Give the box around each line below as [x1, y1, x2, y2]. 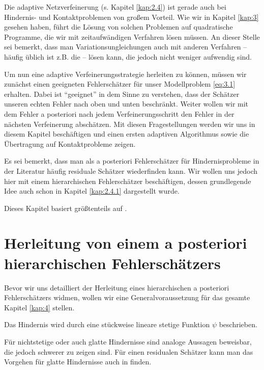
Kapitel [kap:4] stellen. [4, 302, 75, 312]
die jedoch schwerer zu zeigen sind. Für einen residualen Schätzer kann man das [4, 346, 253, 357]
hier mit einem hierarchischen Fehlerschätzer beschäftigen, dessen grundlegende [4, 175, 251, 186]
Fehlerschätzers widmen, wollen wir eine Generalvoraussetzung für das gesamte [4, 292, 250, 303]
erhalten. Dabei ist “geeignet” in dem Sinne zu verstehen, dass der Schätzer [4, 88, 240, 99]
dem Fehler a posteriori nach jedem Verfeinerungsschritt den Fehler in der [4, 108, 234, 119]
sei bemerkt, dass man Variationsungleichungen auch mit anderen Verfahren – [4, 41, 247, 52]
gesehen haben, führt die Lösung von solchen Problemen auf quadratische [4, 21, 233, 32]
